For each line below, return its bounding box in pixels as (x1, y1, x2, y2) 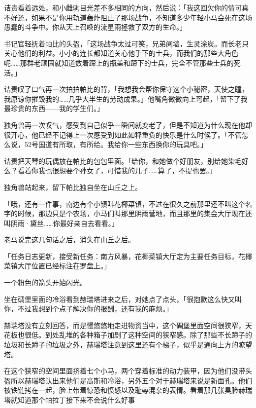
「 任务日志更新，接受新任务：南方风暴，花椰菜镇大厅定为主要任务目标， (4, 251, 238, 261)
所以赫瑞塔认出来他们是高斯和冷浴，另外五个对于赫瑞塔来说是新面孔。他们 (10, 375, 252, 385)
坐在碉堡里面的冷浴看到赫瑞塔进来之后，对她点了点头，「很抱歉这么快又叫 (4, 294, 242, 304)
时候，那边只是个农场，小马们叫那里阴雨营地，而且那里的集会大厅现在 (17, 208, 245, 219)
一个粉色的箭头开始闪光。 (4, 277, 87, 288)
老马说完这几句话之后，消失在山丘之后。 (4, 234, 135, 245)
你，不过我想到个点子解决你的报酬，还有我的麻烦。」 (4, 303, 173, 314)
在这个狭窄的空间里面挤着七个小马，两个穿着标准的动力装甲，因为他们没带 (4, 366, 245, 376)
